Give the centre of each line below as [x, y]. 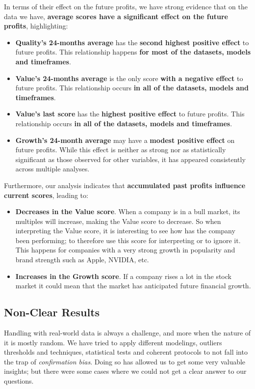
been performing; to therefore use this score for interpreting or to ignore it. [128, 240]
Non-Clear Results [52, 312]
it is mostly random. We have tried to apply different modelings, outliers [113, 342]
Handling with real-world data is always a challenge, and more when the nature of [127, 333]
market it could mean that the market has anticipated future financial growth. [133, 286]
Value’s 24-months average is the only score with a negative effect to [129, 78]
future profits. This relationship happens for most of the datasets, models [133, 52]
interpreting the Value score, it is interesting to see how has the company [125, 231]
